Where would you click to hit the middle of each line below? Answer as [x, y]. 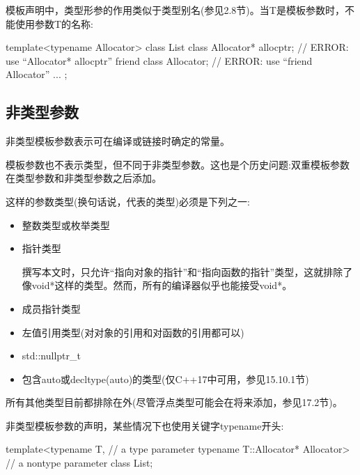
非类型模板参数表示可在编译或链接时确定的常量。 [118, 141]
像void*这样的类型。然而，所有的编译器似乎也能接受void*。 [157, 285]
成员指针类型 [51, 308]
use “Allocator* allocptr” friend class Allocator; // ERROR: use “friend [159, 60]
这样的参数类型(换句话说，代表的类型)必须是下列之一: [128, 201]
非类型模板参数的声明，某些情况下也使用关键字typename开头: [145, 425]
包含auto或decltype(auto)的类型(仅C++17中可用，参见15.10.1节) [165, 379]
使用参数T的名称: [54, 23]
